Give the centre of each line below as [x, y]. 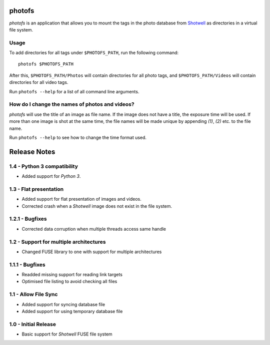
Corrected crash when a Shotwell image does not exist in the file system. [97, 206]
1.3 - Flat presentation [36, 189]
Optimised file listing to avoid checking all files [69, 282]
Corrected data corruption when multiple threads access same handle [94, 229]
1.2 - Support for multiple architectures [57, 242]
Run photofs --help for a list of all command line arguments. [74, 91]
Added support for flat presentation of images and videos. [82, 199]
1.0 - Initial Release [32, 324]
